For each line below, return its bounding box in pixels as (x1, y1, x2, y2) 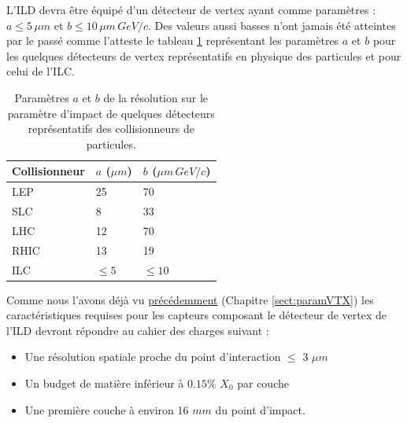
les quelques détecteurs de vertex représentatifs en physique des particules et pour (6, 47, 401, 64)
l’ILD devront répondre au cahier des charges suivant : (6, 322, 269, 338)
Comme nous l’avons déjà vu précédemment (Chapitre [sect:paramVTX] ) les (6, 291, 374, 307)
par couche (237, 375, 289, 392)
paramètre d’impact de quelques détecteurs (7, 105, 215, 121)
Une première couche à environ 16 (24, 401, 189, 417)
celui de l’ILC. (6, 63, 75, 79)
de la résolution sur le (103, 89, 208, 105)
